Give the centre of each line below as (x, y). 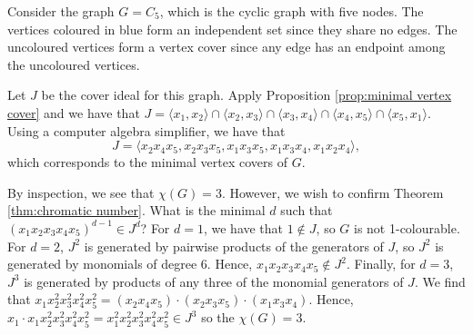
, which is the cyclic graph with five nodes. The (292, 11)
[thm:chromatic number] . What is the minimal (136, 210)
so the (218, 317)
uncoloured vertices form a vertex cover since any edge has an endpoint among (226, 47)
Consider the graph (61, 11)
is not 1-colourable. (407, 227)
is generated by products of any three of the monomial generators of (214, 281)
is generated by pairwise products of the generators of (234, 246)
